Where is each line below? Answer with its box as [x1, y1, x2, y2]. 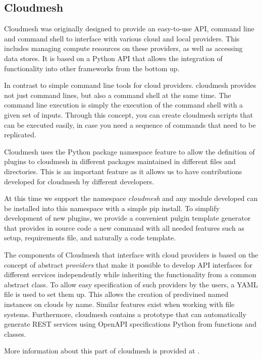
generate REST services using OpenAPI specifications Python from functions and [4, 319, 256, 329]
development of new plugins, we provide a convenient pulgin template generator [4, 213, 251, 223]
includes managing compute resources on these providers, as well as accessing [4, 43, 243, 54]
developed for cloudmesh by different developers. [4, 176, 154, 186]
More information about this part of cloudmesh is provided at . [4, 345, 200, 356]
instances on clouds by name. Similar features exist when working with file [4, 299, 235, 310]
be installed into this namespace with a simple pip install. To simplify [4, 202, 220, 213]
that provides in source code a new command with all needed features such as [4, 222, 245, 233]
